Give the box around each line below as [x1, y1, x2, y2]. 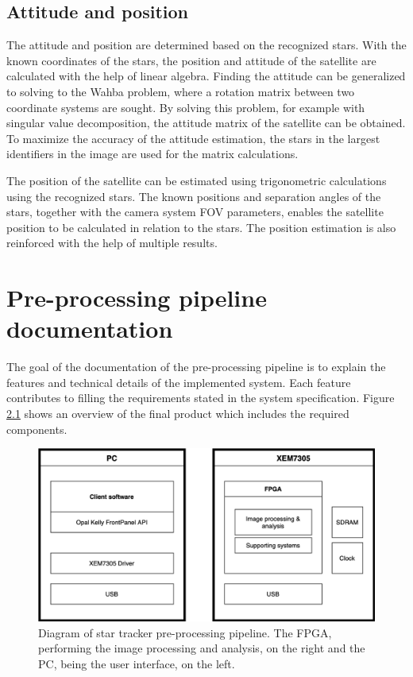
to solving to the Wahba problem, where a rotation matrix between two [6, 83, 355, 99]
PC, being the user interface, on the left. [38, 655, 235, 671]
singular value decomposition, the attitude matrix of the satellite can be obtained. [6, 114, 406, 131]
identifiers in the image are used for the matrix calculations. [6, 145, 299, 162]
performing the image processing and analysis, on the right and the [38, 640, 365, 656]
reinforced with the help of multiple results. [6, 234, 218, 251]
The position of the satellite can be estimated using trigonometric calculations [6, 172, 387, 188]
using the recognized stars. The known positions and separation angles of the [6, 188, 381, 204]
